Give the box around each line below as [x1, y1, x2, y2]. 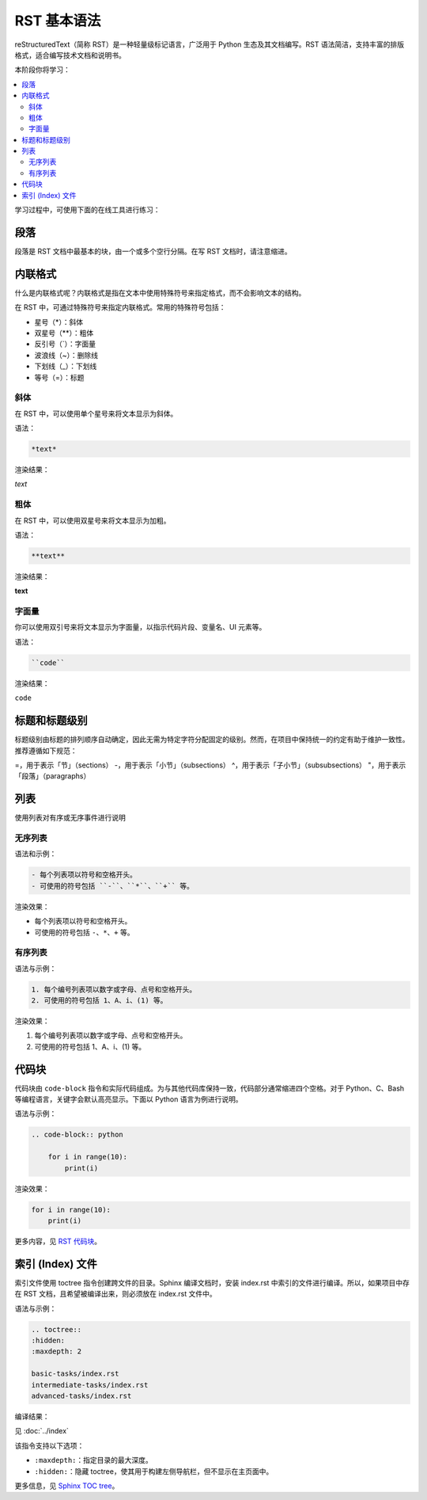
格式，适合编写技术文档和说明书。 [14, 50, 126, 59]
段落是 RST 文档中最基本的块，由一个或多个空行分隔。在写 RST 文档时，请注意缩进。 [14, 246, 292, 256]
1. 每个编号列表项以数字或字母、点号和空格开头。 [31, 984, 197, 994]
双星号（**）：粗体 [34, 329, 94, 337]
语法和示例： [14, 849, 57, 859]
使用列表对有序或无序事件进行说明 [14, 813, 126, 823]
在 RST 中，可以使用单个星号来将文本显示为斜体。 [14, 409, 178, 418]
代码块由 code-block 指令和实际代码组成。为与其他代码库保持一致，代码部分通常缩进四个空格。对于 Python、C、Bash [14, 1083, 405, 1093]
